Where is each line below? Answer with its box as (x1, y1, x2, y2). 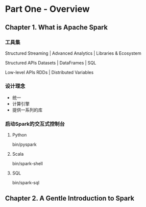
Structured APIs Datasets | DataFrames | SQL (5, 60, 97, 66)
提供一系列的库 (12, 107, 43, 113)
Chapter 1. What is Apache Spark (5, 23, 108, 32)
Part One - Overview (5, 3, 90, 15)
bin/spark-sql (12, 180, 40, 186)
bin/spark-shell (12, 161, 43, 167)
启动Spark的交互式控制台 (5, 121, 65, 128)
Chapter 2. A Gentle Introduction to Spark (5, 194, 135, 203)
